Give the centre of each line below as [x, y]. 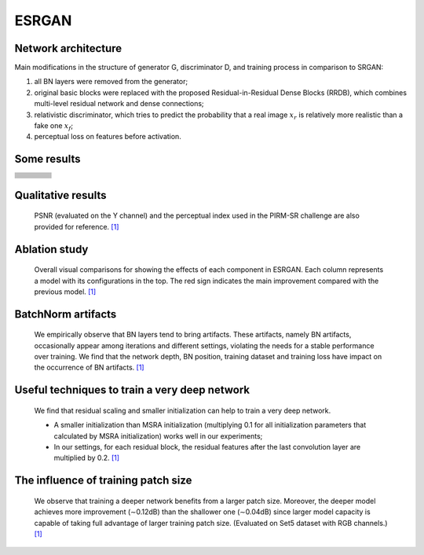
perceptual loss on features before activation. [108, 137]
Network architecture [68, 48]
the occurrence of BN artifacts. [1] [89, 368]
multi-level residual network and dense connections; [119, 104]
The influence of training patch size [103, 481]
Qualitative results [60, 195]
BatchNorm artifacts [66, 314]
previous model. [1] [65, 292]
